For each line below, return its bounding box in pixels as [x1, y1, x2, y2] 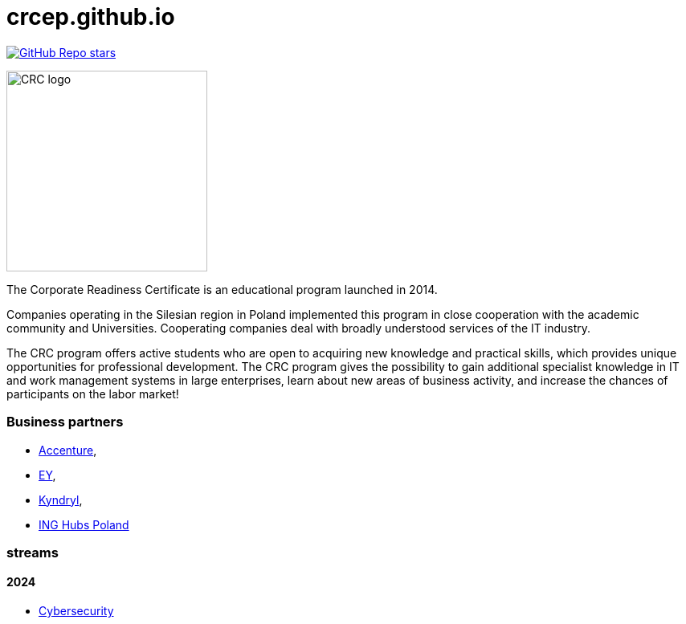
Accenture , [39, 443, 97, 457]
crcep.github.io [6, 3, 175, 31]
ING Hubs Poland [39, 517, 129, 532]
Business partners [6, 414, 124, 430]
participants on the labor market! [6, 386, 179, 401]
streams [6, 544, 59, 561]
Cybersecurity [39, 604, 114, 618]
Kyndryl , [39, 492, 83, 507]
